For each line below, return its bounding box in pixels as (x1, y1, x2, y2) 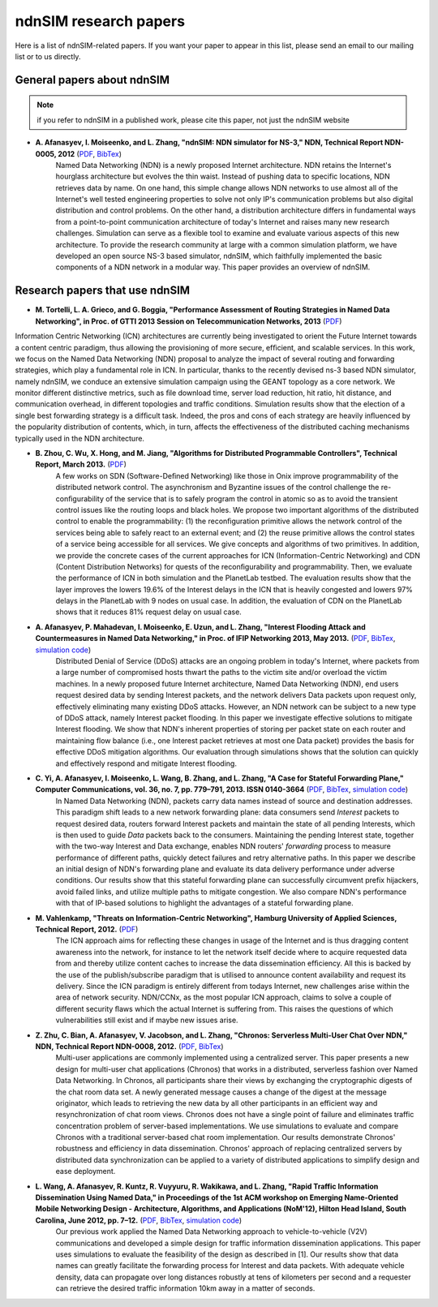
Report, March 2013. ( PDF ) (35, 459, 127, 470)
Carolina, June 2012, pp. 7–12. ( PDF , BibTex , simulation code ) (35, 1215, 243, 1225)
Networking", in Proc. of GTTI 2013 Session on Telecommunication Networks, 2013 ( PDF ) (35, 316, 342, 326)
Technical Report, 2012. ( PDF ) (35, 925, 139, 935)
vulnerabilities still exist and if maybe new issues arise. (55, 1015, 238, 1025)
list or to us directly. (15, 51, 81, 61)
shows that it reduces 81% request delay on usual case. (55, 607, 243, 617)
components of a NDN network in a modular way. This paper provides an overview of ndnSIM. (55, 262, 371, 272)
